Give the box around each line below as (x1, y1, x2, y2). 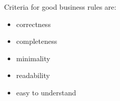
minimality (16, 53, 50, 63)
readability (16, 70, 50, 81)
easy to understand (16, 87, 76, 97)
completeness (16, 36, 57, 46)
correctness (16, 18, 51, 29)
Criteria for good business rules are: (4, 2, 116, 12)
